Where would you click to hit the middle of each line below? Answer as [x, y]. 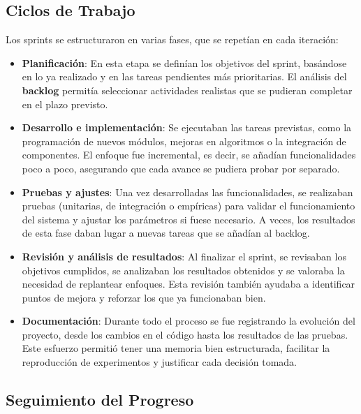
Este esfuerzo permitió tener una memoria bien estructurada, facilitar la [176, 348]
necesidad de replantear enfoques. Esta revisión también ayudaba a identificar [189, 284]
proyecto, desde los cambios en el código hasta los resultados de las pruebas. [185, 334]
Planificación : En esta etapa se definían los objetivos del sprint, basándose [184, 62]
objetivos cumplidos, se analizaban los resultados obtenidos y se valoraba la [183, 270]
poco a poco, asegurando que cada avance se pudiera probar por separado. [181, 168]
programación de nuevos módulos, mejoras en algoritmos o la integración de [184, 141]
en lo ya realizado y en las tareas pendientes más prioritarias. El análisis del [184, 76]
